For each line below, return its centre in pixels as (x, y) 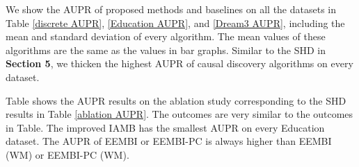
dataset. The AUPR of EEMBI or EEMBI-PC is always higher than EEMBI (169, 141)
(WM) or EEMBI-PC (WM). (67, 154)
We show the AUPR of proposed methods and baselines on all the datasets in (171, 9)
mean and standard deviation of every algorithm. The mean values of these (166, 36)
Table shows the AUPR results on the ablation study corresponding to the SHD (176, 100)
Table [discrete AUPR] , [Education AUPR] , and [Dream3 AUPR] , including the (175, 23)
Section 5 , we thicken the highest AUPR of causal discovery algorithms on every (179, 63)
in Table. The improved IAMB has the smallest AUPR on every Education (165, 127)
